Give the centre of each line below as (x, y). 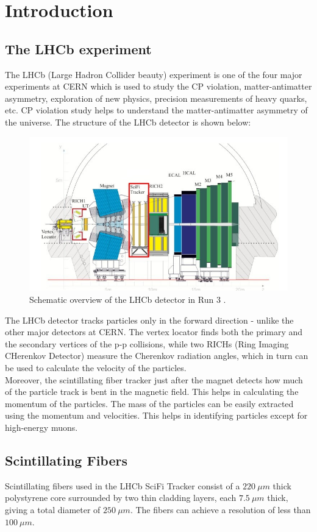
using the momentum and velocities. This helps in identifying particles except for (156, 415)
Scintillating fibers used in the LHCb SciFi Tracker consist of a (123, 485)
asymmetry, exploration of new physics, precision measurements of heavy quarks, (156, 98)
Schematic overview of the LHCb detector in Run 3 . (128, 299)
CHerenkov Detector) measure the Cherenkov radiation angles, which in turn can (157, 356)
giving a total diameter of (53, 509)
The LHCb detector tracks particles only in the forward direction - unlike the (149, 320)
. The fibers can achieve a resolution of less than (220, 509)
